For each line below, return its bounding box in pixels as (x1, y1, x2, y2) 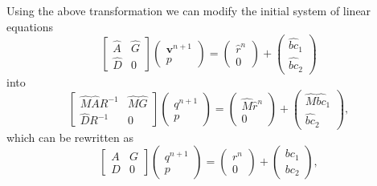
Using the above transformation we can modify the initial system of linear (6, 2, 371, 18)
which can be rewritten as (6, 128, 134, 145)
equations (6, 18, 54, 34)
